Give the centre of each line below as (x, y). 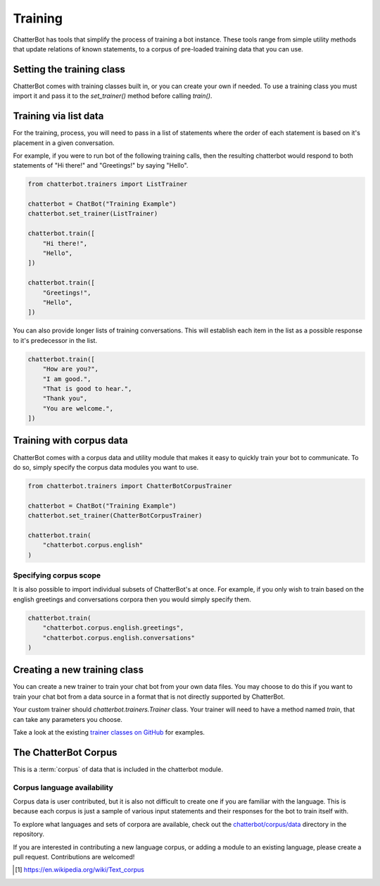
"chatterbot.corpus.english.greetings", (113, 628)
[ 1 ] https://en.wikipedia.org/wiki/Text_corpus (80, 870)
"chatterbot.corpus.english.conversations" (119, 638)
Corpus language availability (63, 787)
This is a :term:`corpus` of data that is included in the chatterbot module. (118, 769)
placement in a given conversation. (64, 143)
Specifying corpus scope (57, 575)
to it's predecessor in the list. (55, 340)
